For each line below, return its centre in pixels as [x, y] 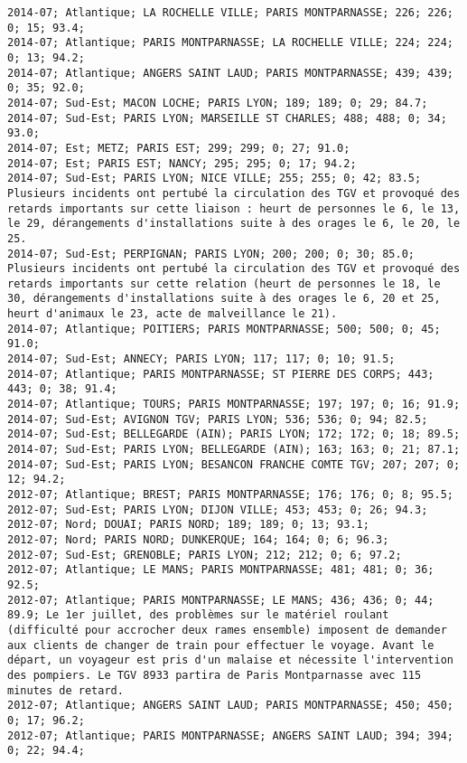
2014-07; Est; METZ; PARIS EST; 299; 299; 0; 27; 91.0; [179, 148]
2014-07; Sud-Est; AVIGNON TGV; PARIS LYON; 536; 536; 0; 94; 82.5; [218, 419]
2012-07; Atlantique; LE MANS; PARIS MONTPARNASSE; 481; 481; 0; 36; [221, 570]
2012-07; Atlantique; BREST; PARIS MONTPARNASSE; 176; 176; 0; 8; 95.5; [230, 495]
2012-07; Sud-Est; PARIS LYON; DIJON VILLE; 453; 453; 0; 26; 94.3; [218, 509]
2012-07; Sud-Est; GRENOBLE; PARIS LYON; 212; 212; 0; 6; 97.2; [205, 555]
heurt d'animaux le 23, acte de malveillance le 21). [173, 314]
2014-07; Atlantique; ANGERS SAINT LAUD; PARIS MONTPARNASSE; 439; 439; [230, 73]
